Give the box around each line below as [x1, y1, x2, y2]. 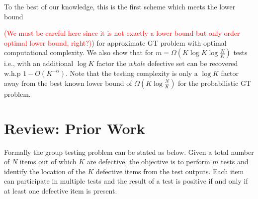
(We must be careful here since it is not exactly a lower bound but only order [4, 28, 240, 38]
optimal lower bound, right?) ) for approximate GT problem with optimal [4, 37, 227, 48]
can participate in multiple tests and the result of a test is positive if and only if [4, 176, 248, 186]
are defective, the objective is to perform [86, 156, 210, 167]
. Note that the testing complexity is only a [65, 67, 198, 78]
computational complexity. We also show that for [4, 47, 154, 58]
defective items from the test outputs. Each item [95, 166, 244, 176]
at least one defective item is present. [4, 186, 117, 196]
